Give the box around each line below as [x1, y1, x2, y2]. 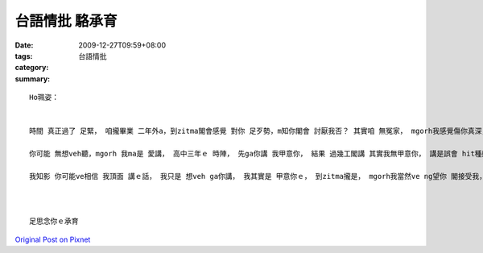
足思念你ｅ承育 [29, 217, 79, 226]
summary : [14, 73, 51, 84]
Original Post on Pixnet [14, 234, 91, 244]
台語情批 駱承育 [14, 12, 118, 30]
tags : [14, 51, 33, 60]
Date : [14, 40, 34, 50]
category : [14, 63, 49, 73]
